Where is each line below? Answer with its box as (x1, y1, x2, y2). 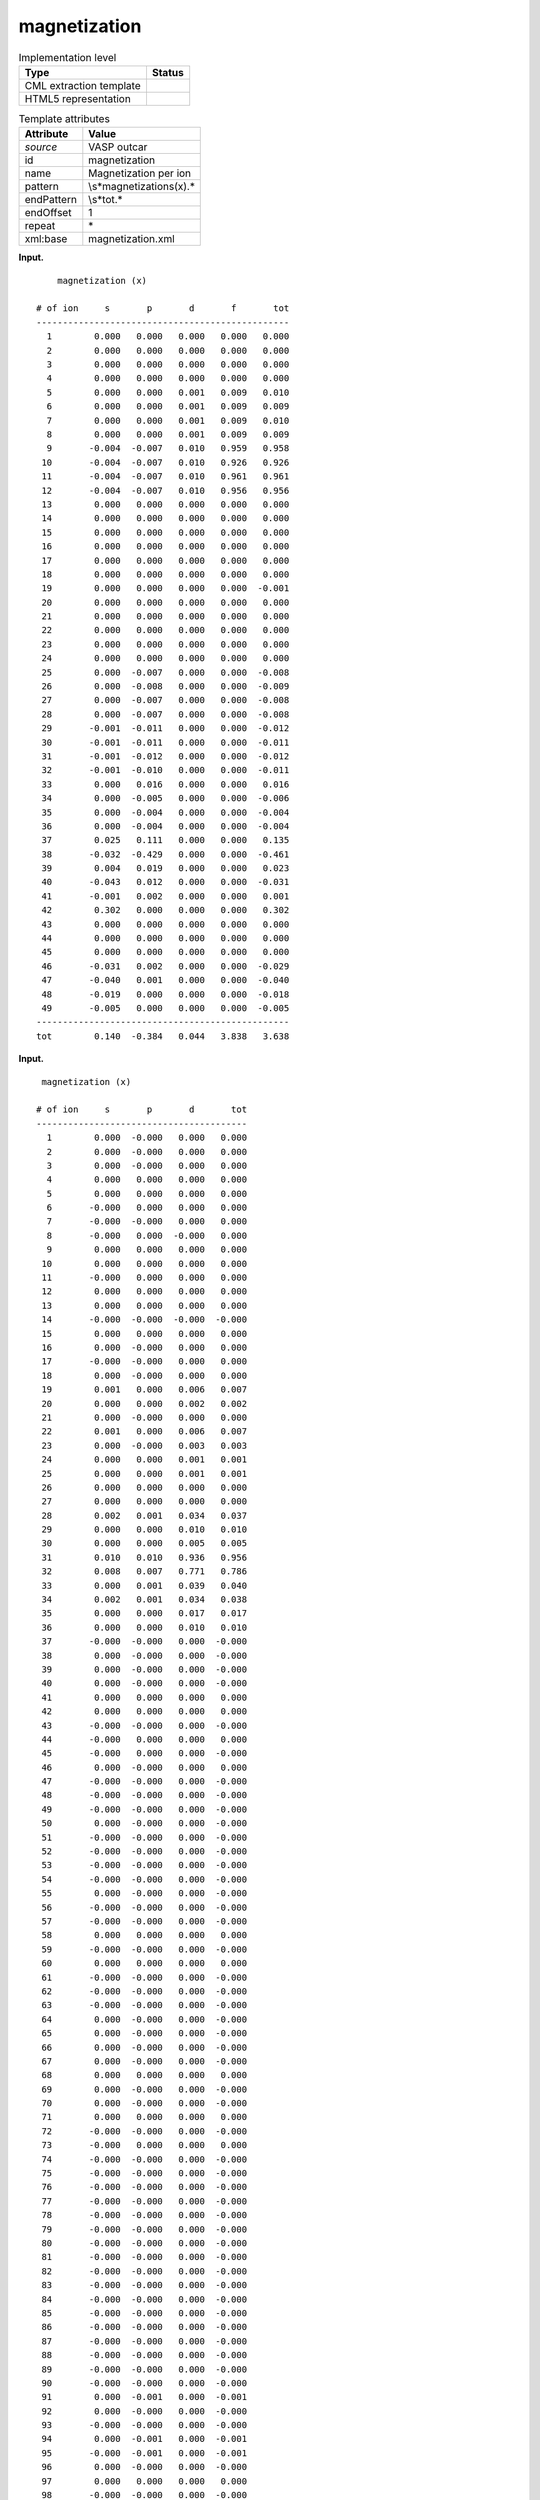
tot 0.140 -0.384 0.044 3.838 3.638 (36, 1030, 290, 1042)
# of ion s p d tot (36, 1104, 248, 1115)
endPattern (24, 193, 77, 207)
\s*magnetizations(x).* (88, 180, 195, 194)
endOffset (24, 206, 72, 220)
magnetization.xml (88, 232, 175, 246)
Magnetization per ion (88, 166, 192, 180)
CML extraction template (24, 78, 141, 92)
